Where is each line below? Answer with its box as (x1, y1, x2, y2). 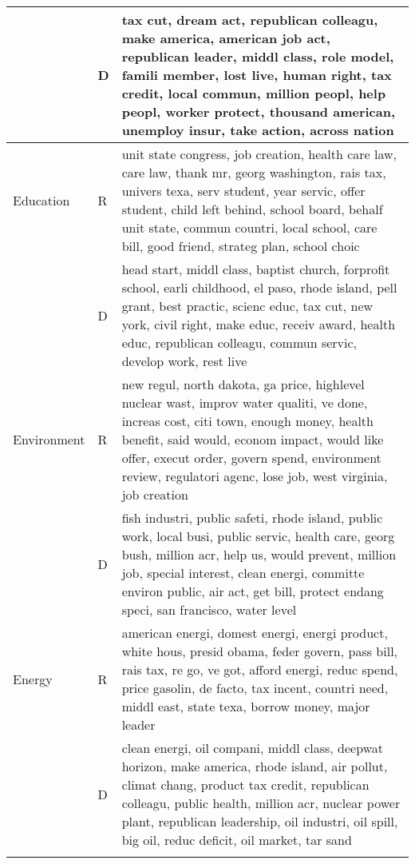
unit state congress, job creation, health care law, (121, 145, 397, 163)
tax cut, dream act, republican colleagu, (121, 10, 378, 29)
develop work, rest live (121, 352, 247, 370)
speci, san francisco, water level (121, 600, 297, 619)
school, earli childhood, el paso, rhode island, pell (121, 278, 397, 297)
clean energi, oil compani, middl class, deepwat (121, 739, 383, 757)
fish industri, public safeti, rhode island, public (121, 508, 383, 527)
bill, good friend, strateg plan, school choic (121, 237, 360, 255)
